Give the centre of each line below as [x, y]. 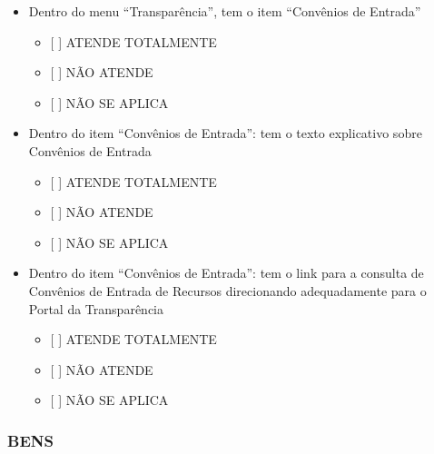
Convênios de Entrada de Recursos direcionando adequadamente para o [227, 290]
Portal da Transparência [96, 308]
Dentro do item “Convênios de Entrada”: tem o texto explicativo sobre [225, 133]
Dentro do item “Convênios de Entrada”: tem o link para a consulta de [226, 273]
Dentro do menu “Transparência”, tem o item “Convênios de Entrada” [225, 11]
